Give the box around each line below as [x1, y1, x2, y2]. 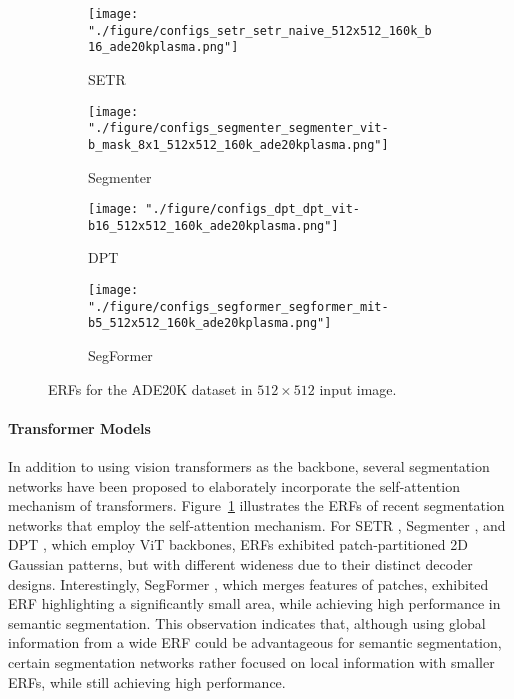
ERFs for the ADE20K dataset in [48, 378, 253, 399]
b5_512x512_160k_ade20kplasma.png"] [88, 316, 332, 331]
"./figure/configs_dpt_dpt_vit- [145, 202, 361, 217]
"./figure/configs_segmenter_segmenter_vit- [88, 121, 389, 136]
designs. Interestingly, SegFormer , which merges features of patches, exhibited [8, 573, 489, 594]
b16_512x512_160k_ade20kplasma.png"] [88, 218, 339, 233]
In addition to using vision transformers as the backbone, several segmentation [8, 455, 490, 476]
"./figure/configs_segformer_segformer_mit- [88, 299, 389, 314]
